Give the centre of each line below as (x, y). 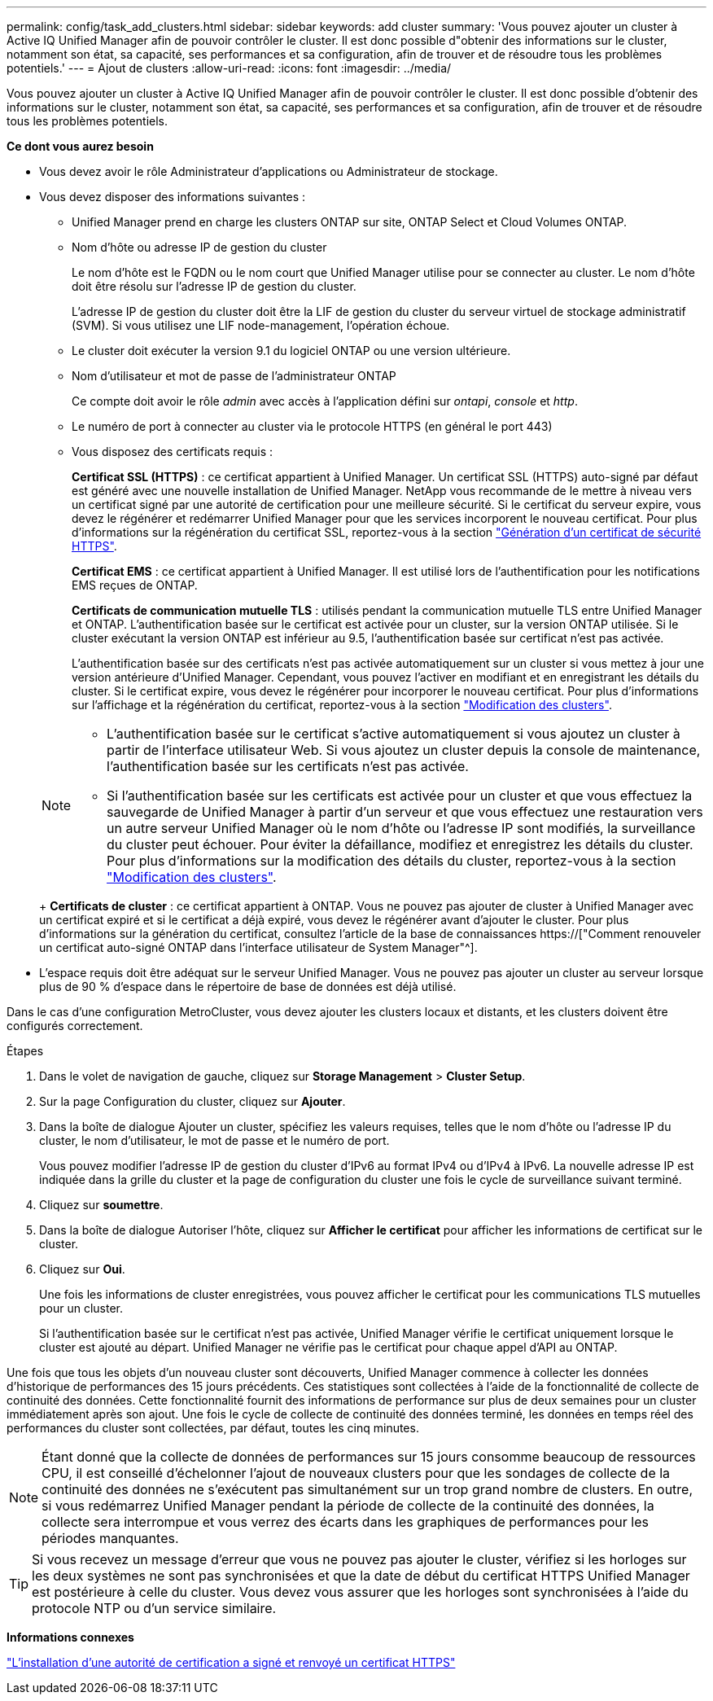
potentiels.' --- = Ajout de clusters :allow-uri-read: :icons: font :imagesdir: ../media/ (229, 68)
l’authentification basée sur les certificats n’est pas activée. (288, 766)
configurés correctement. (75, 1026)
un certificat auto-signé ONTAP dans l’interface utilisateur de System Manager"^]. (258, 947)
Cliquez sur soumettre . (101, 1205)
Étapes (25, 1051)
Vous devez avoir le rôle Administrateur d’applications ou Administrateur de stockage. (269, 171)
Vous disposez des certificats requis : (173, 452)
